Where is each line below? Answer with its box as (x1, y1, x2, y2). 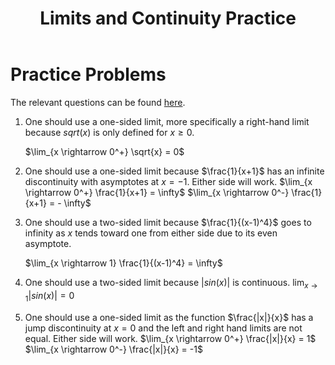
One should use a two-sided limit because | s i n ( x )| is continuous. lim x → (24, 276, 318, 291)
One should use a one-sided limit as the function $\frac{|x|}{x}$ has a (24, 311, 314, 323)
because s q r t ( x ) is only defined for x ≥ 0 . (24, 126, 195, 138)
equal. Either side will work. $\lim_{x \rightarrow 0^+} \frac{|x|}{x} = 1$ (24, 332, 317, 344)
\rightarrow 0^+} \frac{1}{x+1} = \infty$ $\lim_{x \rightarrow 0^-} (24, 186, 290, 198)
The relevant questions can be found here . (10, 96, 186, 108)
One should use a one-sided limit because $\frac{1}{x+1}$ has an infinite (24, 165, 325, 177)
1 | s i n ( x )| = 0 (24, 289, 75, 304)
